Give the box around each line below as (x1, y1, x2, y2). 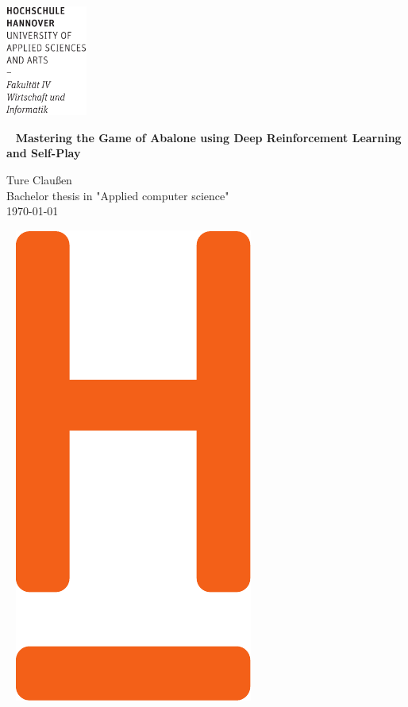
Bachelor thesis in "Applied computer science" (6, 187, 229, 203)
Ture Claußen (6, 171, 72, 187)
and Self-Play (6, 145, 81, 161)
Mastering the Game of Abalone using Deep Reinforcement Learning (15, 129, 402, 145)
